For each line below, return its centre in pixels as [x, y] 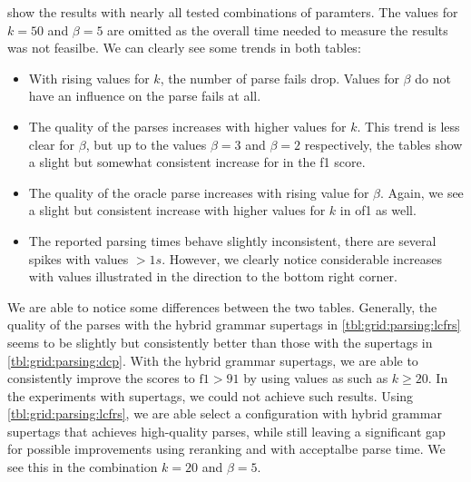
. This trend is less [408, 126]
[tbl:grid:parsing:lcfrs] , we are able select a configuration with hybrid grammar [225, 413]
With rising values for [89, 78]
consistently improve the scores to [101, 378]
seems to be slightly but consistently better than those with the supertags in [220, 342]
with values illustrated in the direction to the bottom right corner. [213, 276]
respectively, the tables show [383, 144]
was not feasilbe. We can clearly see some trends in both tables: [184, 48]
